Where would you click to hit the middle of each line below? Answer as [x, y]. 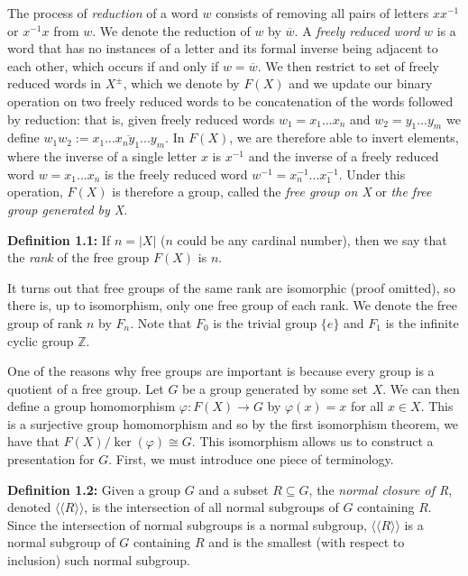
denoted [29, 507]
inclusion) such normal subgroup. [99, 560]
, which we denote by [181, 83]
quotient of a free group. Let [86, 388]
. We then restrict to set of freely [348, 65]
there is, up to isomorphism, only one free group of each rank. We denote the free [233, 305]
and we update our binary [361, 83]
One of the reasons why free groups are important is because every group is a [221, 371]
